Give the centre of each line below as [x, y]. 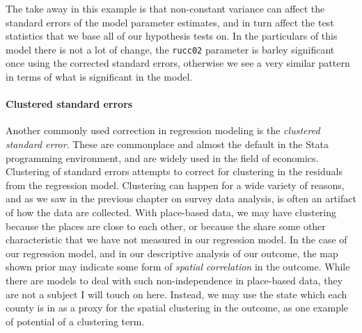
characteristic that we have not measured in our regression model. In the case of [176, 239]
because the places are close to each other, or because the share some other [166, 226]
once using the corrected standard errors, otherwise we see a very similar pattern [178, 63]
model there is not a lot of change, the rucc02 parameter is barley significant [170, 49]
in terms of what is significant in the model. [99, 77]
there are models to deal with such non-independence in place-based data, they [174, 280]
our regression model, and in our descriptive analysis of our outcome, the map [172, 253]
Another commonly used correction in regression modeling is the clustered [163, 130]
